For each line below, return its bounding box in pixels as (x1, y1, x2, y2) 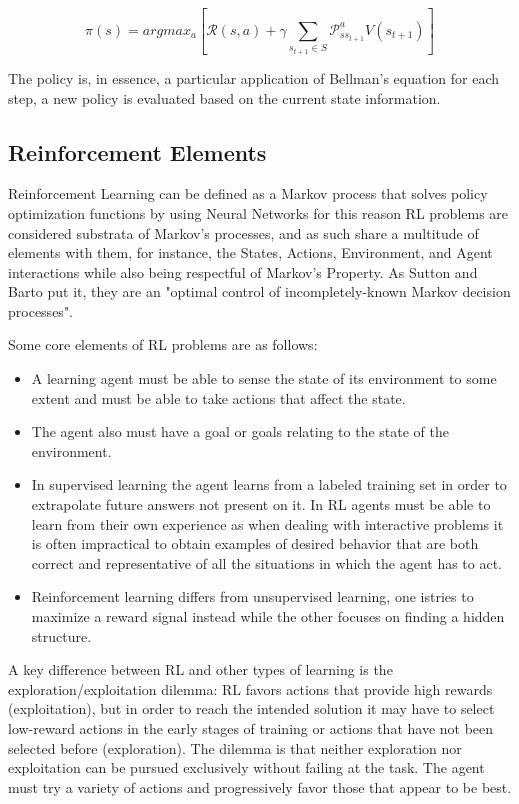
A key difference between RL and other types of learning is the (8, 659, 393, 680)
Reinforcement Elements (8, 136, 267, 167)
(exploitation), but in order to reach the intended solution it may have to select (8, 698, 495, 719)
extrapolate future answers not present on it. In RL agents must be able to (31, 494, 491, 515)
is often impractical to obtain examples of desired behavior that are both (31, 533, 479, 554)
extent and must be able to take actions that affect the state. (31, 387, 406, 408)
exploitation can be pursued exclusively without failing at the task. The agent (8, 757, 485, 778)
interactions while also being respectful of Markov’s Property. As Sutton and (8, 261, 478, 282)
